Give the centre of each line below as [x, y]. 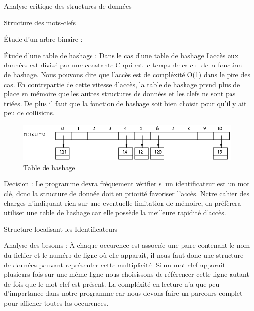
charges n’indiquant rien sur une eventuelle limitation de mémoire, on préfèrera [123, 203]
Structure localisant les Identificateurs [61, 229]
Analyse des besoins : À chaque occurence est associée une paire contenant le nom [127, 245]
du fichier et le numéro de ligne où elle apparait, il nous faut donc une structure [124, 255]
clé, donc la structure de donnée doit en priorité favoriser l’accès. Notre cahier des [127, 193]
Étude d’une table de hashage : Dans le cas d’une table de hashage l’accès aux [121, 55]
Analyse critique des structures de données [68, 6]
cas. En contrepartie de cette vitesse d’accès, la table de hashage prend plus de [122, 84]
